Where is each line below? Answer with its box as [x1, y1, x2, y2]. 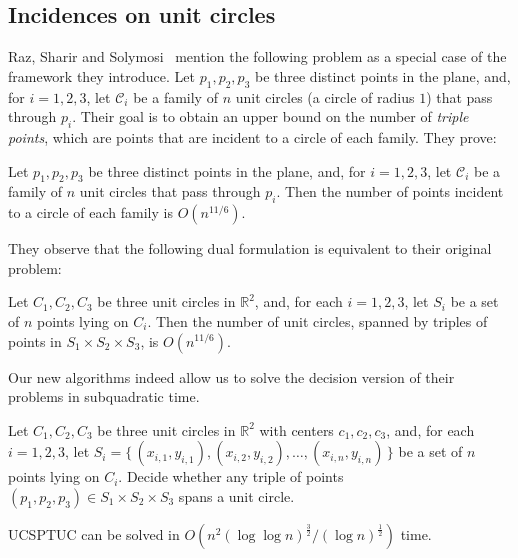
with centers [259, 419, 334, 440]
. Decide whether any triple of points [118, 466, 344, 487]
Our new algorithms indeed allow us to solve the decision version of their [8, 366, 455, 387]
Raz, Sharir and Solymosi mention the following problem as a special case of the [8, 46, 507, 67]
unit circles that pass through [79, 181, 261, 202]
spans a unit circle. [178, 485, 295, 506]
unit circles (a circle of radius [235, 86, 415, 107]
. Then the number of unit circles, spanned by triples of [147, 310, 488, 331]
